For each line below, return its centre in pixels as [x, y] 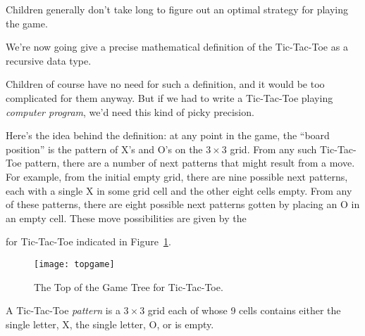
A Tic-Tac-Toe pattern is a [63, 310]
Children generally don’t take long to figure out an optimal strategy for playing [177, 9]
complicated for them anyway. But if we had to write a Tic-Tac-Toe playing [169, 97]
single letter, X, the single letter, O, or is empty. [110, 324]
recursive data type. [49, 60]
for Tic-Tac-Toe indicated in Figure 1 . [88, 241]
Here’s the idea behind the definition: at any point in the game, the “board [168, 135]
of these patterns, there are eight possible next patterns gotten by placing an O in [183, 204]
